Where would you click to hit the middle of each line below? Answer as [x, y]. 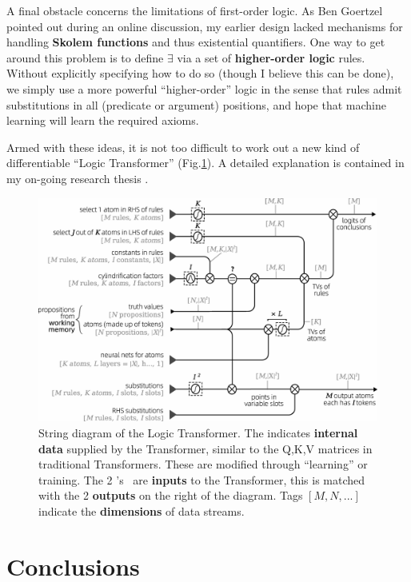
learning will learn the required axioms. [103, 120]
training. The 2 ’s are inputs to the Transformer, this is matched [202, 479]
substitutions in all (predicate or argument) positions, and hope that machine [196, 104]
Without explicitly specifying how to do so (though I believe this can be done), [200, 73]
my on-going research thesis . [78, 178]
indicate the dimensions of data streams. [142, 511]
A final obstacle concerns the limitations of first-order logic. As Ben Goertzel [195, 10]
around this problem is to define [85, 57]
